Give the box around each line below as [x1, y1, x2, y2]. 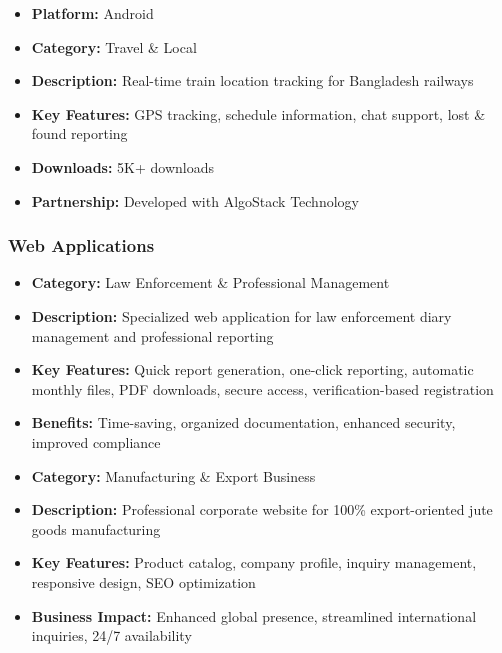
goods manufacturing [31, 518, 161, 539]
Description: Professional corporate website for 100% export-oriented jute [31, 499, 493, 520]
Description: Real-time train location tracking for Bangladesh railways [31, 70, 474, 91]
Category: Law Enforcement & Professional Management [31, 272, 390, 293]
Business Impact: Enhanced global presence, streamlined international [31, 605, 477, 626]
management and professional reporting [31, 325, 274, 346]
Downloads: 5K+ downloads [31, 156, 215, 177]
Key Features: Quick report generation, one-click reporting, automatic [31, 359, 474, 380]
